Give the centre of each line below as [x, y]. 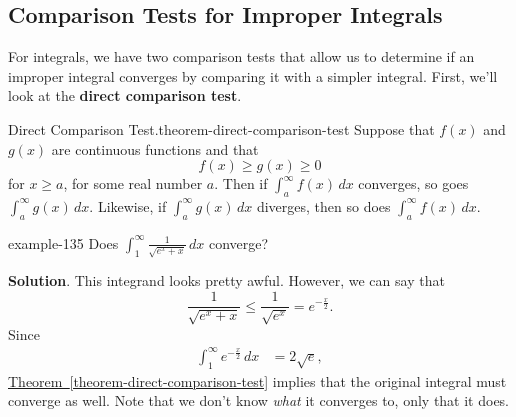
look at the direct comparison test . [125, 95]
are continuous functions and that [155, 148]
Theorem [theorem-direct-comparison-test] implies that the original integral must [257, 380]
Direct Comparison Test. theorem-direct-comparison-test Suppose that [221, 128]
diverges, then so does [323, 205]
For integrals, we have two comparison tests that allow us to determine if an [241, 56]
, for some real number [133, 183]
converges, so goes [413, 183]
